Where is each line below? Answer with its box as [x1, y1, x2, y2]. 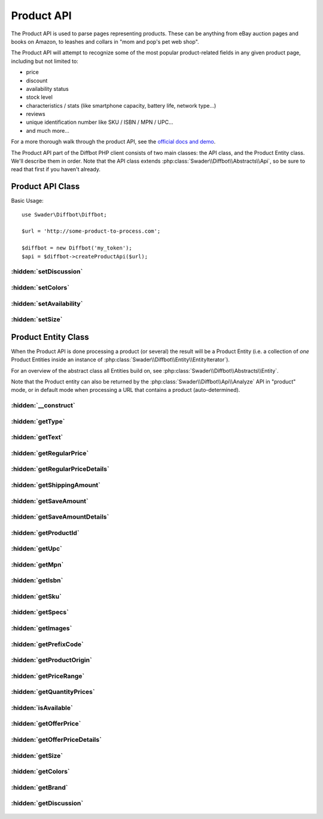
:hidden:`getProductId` [11, 528, 80, 537]
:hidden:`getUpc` [11, 544, 63, 553]
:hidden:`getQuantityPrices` [11, 688, 95, 696]
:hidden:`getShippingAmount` [11, 480, 101, 489]
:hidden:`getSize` [11, 751, 63, 760]
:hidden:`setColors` [11, 283, 70, 291]
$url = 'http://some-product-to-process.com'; [22, 228, 161, 235]
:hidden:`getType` [11, 417, 65, 425]
